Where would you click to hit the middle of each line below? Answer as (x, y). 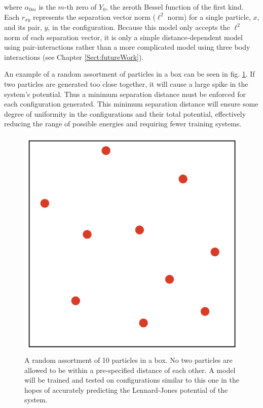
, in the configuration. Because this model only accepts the (139, 27)
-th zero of (80, 7)
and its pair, (23, 27)
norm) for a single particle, (209, 16)
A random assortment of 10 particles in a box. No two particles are (128, 360)
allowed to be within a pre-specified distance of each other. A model (130, 370)
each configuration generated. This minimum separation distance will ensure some (131, 104)
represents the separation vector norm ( (94, 16)
